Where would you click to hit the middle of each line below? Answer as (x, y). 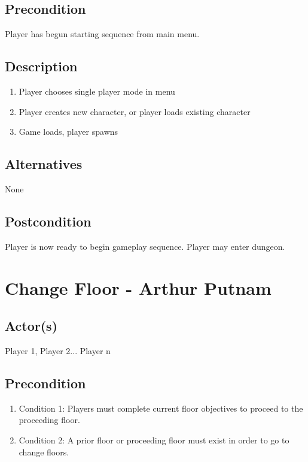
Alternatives (44, 164)
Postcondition (48, 221)
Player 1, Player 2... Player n (58, 350)
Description (41, 66)
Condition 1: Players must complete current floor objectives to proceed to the (161, 408)
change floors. (44, 452)
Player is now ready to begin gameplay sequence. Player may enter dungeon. (145, 246)
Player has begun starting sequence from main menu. (102, 34)
